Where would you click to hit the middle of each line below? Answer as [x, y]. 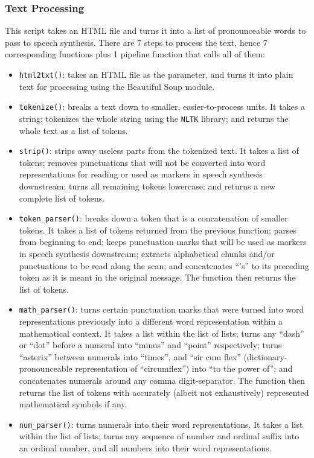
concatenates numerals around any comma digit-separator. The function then [162, 380]
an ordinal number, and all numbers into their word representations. [145, 448]
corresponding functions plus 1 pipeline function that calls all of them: [135, 54]
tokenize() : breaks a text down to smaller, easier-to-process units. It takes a [162, 107]
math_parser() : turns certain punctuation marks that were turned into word [162, 309]
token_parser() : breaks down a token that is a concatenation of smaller [153, 218]
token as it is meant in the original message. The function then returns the [157, 277]
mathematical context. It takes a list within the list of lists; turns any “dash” [162, 333]
